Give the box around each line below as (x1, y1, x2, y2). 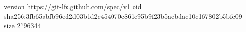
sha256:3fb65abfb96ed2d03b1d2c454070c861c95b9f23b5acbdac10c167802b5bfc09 (4, 11, 242, 21)
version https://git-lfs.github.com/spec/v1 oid (4, 1, 142, 11)
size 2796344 (4, 20, 41, 31)
